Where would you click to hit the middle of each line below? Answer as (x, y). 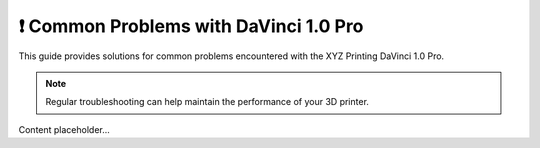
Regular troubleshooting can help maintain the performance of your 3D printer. (207, 102)
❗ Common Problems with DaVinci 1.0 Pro (191, 26)
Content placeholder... (64, 129)
